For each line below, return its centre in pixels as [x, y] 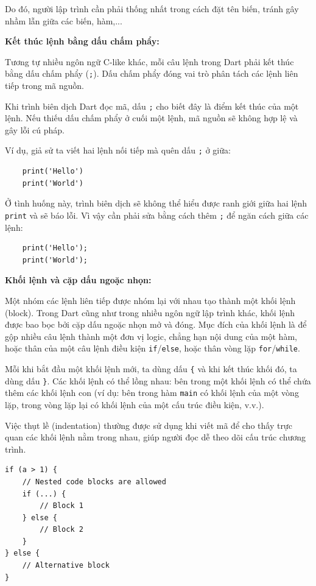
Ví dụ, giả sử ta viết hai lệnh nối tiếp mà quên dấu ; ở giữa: [118, 150]
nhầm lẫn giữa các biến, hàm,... [64, 20]
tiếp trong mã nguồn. [44, 86]
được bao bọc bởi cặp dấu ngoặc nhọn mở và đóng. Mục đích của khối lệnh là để [156, 324]
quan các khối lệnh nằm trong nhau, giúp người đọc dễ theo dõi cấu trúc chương [156, 437]
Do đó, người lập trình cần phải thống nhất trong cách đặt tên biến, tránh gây [152, 9]
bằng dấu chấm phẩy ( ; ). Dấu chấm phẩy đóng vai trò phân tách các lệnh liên [152, 73]
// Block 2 [61, 530]
